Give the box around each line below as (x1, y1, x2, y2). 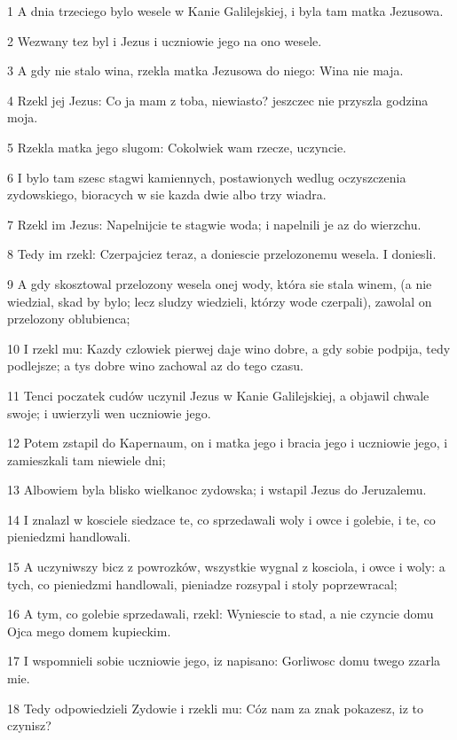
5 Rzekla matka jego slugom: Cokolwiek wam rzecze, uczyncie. (7, 137, 347, 156)
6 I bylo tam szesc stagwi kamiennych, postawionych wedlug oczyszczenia (7, 167, 406, 186)
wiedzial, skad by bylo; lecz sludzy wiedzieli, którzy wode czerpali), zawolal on (7, 292, 432, 310)
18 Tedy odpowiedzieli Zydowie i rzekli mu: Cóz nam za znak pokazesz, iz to (7, 698, 424, 717)
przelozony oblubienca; (7, 309, 130, 328)
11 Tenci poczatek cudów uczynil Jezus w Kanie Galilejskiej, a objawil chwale (7, 386, 429, 404)
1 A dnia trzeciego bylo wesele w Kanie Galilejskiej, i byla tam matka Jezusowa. (7, 2, 444, 19)
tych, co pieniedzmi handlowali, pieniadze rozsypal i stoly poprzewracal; (7, 574, 398, 593)
